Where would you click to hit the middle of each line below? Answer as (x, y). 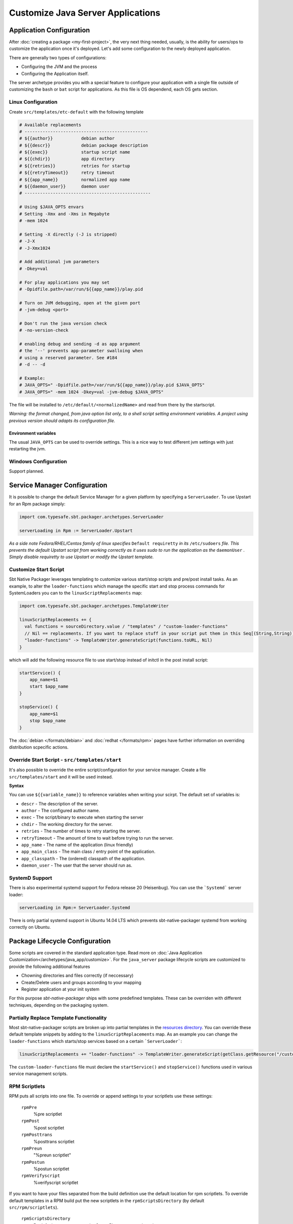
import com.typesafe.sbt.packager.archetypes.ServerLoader (91, 517)
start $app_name (49, 686)
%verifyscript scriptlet (56, 1182)
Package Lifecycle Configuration (60, 941)
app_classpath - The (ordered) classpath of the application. (83, 858)
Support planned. (26, 471)
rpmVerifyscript (41, 1176)
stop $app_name (48, 721)
